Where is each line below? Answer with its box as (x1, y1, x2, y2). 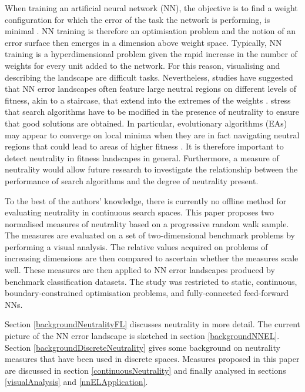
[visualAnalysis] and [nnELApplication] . (5, 376, 148, 388)
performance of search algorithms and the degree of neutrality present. (5, 174, 259, 187)
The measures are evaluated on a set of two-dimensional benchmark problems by (5, 229, 295, 241)
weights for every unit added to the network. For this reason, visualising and (5, 59, 280, 71)
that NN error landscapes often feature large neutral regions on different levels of (5, 82, 297, 95)
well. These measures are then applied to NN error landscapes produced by (5, 264, 275, 276)
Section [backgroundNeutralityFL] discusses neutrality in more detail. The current (5, 318, 301, 330)
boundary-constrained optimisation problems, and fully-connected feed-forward (5, 287, 289, 299)
